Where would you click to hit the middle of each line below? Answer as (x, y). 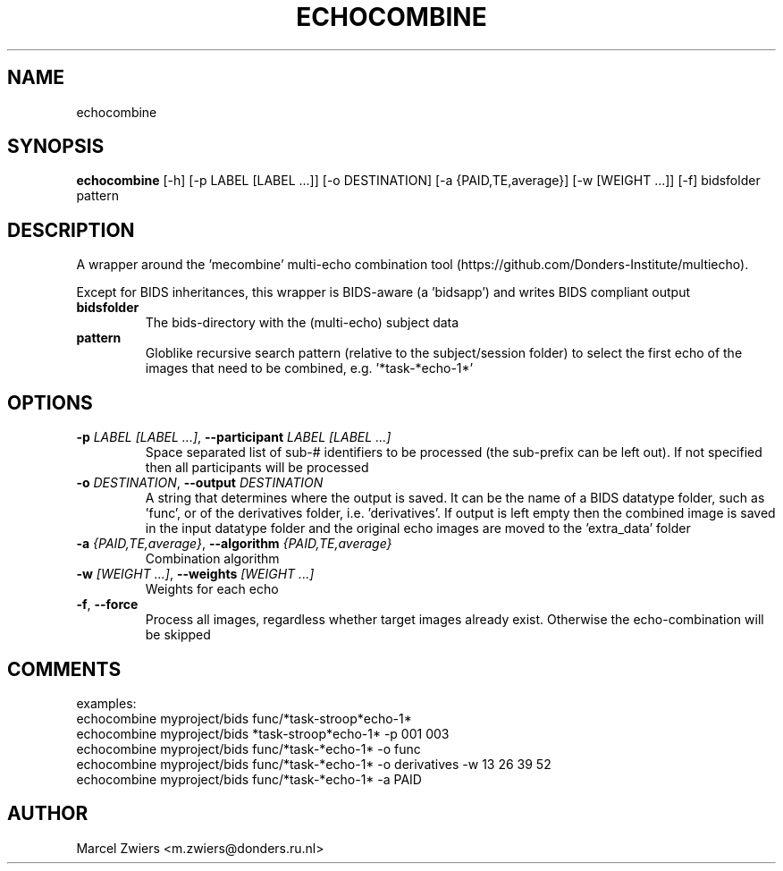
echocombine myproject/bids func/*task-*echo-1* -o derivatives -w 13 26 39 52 (314, 764)
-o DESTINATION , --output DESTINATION (200, 483)
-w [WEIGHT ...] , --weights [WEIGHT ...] (195, 574)
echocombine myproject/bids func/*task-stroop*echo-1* (244, 718)
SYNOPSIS (56, 147)
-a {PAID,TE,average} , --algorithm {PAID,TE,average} (234, 544)
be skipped (178, 635)
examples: (106, 703)
